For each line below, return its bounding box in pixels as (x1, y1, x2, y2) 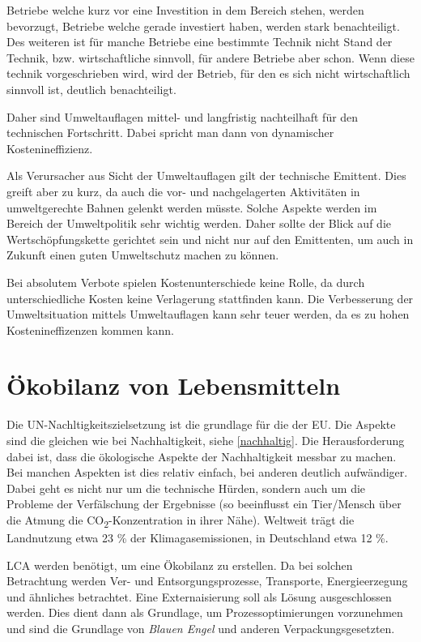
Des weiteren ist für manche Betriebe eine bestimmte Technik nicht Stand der (6, 33, 393, 50)
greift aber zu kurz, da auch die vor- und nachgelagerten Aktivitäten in (6, 182, 360, 199)
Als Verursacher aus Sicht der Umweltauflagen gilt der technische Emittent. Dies (6, 167, 406, 184)
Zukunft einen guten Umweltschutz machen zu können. (6, 246, 279, 263)
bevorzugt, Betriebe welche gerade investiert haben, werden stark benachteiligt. (6, 17, 400, 34)
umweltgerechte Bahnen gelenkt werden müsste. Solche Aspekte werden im (6, 199, 377, 216)
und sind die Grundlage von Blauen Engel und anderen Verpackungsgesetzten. (6, 620, 395, 637)
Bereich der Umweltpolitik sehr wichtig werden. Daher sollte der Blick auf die (6, 215, 391, 232)
